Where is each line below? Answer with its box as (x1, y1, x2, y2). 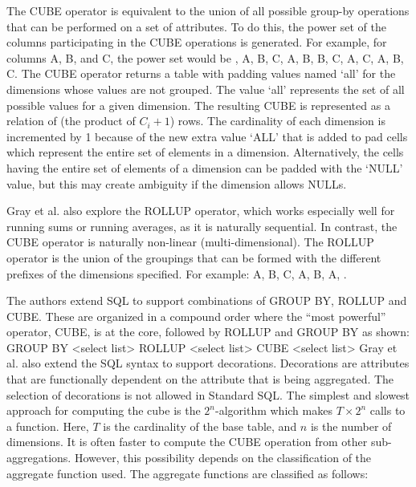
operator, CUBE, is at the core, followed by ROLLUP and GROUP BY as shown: (6, 323, 410, 340)
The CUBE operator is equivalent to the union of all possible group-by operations (6, 2, 410, 18)
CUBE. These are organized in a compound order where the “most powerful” (6, 307, 386, 324)
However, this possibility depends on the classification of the (74, 449, 372, 466)
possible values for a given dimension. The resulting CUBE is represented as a (6, 96, 390, 113)
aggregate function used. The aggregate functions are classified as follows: (6, 465, 369, 481)
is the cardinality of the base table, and (103, 417, 297, 434)
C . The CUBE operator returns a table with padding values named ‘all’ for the (6, 65, 396, 82)
